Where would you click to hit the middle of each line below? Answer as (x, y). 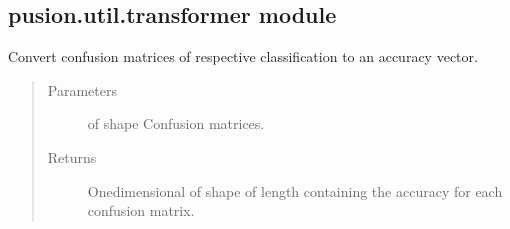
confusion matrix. (141, 210)
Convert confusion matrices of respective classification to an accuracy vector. (243, 56)
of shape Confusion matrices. (176, 123)
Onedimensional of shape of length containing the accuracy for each (295, 190)
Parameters (82, 89)
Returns (72, 156)
